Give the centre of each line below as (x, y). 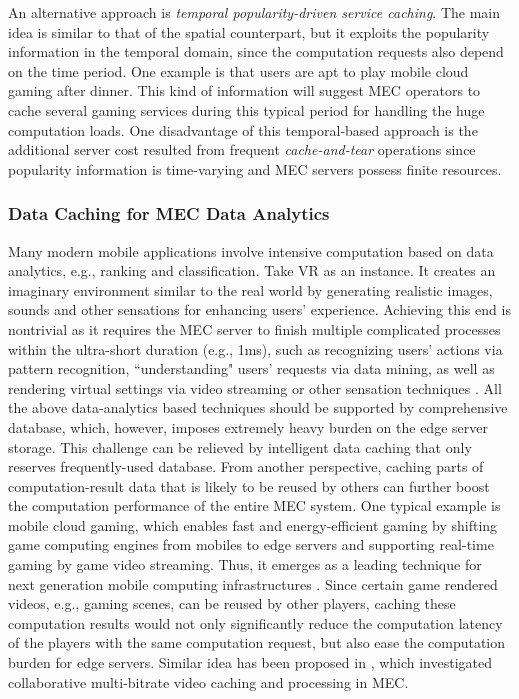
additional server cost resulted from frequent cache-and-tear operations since (242, 149)
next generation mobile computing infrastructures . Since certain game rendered (253, 583)
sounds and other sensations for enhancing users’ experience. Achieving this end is (259, 309)
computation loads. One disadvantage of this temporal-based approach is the (243, 129)
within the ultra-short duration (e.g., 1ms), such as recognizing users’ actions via (255, 348)
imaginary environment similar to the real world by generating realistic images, (250, 289)
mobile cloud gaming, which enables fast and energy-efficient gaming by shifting (253, 524)
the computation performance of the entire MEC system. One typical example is (254, 505)
